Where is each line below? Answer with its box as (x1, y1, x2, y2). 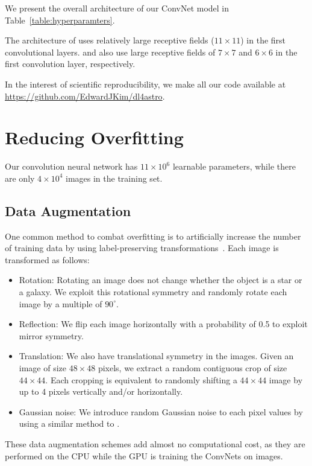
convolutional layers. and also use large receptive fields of (5, 45, 216, 58)
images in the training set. (66, 171, 163, 184)
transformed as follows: (5, 253, 90, 266)
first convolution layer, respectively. (5, 57, 136, 70)
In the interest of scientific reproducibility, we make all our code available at (5, 77, 286, 90)
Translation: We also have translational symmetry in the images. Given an (19, 349, 294, 362)
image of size (19, 362, 67, 374)
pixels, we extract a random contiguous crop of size (98, 362, 287, 374)
